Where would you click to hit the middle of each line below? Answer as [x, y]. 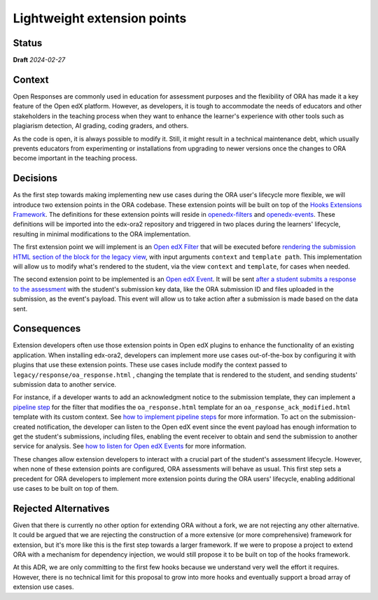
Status [28, 43]
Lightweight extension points [100, 18]
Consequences [47, 329]
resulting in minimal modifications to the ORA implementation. [102, 234]
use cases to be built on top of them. [66, 488]
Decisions [35, 178]
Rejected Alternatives [61, 508]
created [24, 427]
